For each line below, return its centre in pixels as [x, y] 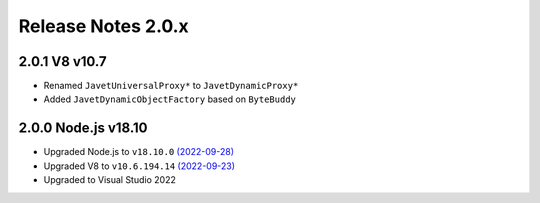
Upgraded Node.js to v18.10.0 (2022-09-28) [139, 152]
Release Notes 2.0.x [103, 26]
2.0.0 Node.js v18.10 [83, 128]
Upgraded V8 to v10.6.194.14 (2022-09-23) [139, 166]
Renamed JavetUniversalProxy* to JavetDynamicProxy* [171, 86]
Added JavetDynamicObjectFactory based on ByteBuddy [170, 99]
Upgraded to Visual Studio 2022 [110, 180]
